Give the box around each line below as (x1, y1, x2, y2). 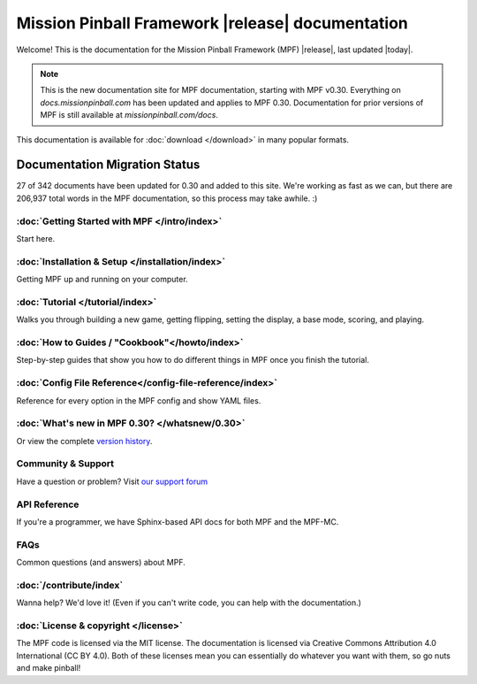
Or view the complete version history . (16, 435, 153, 446)
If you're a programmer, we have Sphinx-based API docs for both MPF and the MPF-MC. (16, 516, 339, 526)
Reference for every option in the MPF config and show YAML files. (16, 395, 261, 406)
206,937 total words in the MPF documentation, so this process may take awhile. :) (16, 193, 318, 204)
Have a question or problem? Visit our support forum (16, 476, 208, 487)
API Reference (16, 498, 79, 511)
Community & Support (16, 457, 115, 470)
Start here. (16, 233, 56, 243)
